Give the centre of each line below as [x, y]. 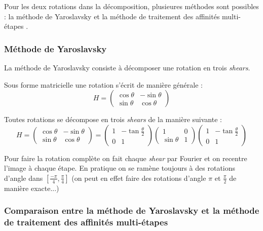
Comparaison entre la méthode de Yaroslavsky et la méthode [132, 210]
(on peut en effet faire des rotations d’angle [139, 178]
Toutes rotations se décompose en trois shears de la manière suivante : [113, 119]
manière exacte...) [32, 188]
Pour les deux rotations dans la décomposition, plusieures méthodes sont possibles [131, 6]
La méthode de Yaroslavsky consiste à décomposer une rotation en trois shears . [127, 67]
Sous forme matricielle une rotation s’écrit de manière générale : [103, 84]
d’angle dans [24, 178]
